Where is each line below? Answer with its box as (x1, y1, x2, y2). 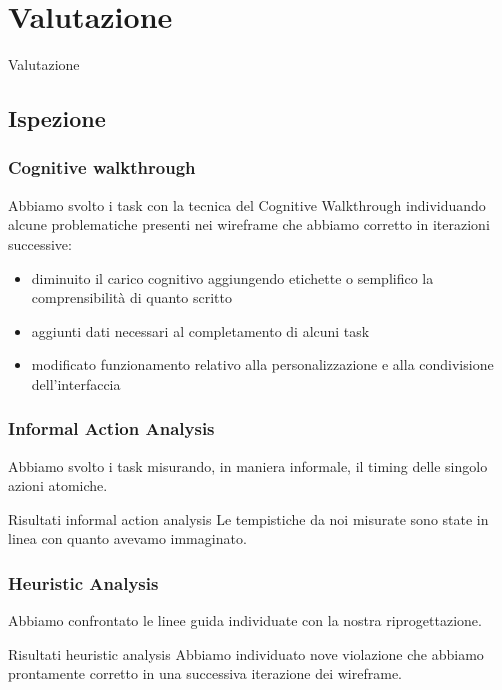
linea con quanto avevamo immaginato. (8, 528, 247, 549)
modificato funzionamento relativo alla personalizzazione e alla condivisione (31, 354, 494, 375)
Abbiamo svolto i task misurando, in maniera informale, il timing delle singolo (8, 455, 488, 476)
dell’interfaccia (31, 373, 121, 394)
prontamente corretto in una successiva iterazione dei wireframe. (8, 663, 402, 684)
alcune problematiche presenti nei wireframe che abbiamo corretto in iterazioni (8, 214, 490, 235)
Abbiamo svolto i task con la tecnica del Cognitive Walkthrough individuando (8, 194, 486, 215)
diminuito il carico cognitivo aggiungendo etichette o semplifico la (31, 267, 434, 288)
